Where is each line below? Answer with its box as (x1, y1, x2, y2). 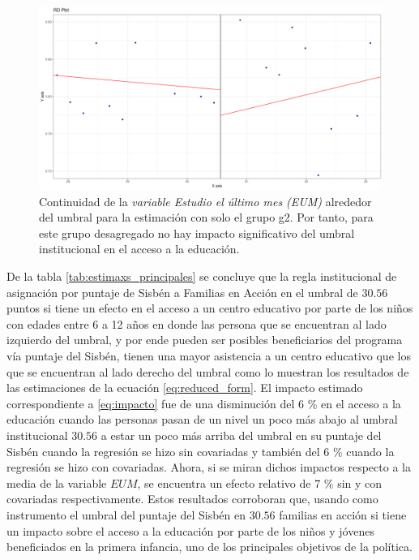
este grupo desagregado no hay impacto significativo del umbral (39, 224, 355, 241)
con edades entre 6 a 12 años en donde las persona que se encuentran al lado (6, 315, 387, 332)
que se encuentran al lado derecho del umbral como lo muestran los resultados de (6, 363, 409, 380)
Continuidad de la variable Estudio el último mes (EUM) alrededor (39, 192, 372, 209)
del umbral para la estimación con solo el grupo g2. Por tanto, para (39, 209, 374, 226)
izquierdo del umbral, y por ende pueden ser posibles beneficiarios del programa (6, 331, 403, 348)
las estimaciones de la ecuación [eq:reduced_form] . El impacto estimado (6, 379, 363, 396)
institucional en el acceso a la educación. (39, 240, 240, 257)
